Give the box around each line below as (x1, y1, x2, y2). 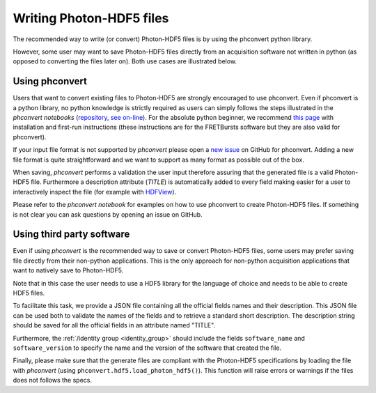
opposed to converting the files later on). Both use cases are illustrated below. (13, 57, 237, 65)
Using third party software (13, 229, 130, 240)
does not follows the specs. (13, 376, 93, 385)
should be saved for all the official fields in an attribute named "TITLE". (13, 321, 216, 330)
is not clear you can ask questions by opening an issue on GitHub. (13, 210, 203, 219)
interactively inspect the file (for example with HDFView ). (13, 187, 177, 196)
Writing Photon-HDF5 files (13, 10, 169, 26)
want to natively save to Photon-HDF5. (13, 266, 124, 275)
